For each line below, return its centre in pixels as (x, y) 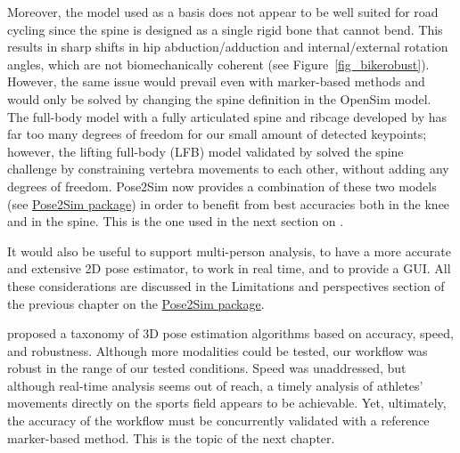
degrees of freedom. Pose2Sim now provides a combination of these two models (222, 186)
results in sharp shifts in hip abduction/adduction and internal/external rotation (228, 47)
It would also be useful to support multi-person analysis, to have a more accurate (229, 251)
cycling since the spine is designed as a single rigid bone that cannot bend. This (225, 29)
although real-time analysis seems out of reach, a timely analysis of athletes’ (215, 385)
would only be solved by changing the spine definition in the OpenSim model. (219, 98)
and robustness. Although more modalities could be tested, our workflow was (218, 350)
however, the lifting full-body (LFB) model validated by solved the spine (205, 151)
